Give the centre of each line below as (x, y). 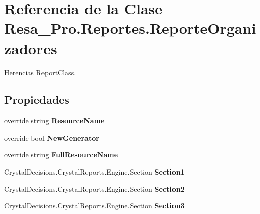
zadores (31, 48)
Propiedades (37, 99)
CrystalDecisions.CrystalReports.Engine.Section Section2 (94, 188)
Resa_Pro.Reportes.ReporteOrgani (130, 28)
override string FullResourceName (61, 155)
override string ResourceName (54, 121)
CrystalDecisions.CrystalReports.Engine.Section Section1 (94, 172)
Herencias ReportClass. (40, 72)
